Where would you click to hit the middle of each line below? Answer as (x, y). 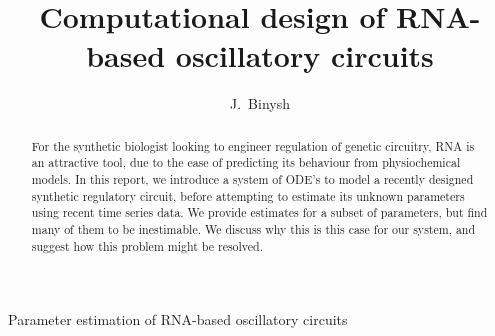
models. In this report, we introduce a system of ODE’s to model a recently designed (252, 179)
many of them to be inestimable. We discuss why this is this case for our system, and (253, 228)
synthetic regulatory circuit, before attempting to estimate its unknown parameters (248, 195)
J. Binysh (260, 103)
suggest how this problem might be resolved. (147, 245)
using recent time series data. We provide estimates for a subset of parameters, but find (259, 212)
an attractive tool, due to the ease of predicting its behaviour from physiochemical (246, 162)
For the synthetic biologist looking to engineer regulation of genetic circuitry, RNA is (253, 145)
